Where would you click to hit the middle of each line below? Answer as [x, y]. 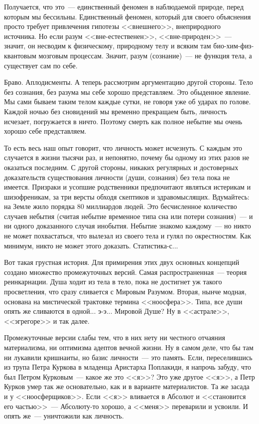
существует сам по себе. [41, 65]
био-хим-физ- [234, 46]
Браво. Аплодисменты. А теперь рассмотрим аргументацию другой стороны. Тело [129, 82]
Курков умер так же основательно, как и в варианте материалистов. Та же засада [127, 386]
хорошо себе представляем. [45, 131]
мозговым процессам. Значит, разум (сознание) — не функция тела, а [145, 55]
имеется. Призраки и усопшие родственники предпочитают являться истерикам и [128, 187]
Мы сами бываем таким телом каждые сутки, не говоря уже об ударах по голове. [128, 102]
